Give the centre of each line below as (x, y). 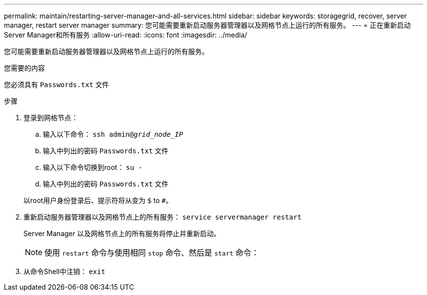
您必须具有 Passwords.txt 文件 (57, 84)
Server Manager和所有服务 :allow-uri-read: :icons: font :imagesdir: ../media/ (126, 35)
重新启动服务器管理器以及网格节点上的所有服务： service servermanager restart (163, 217)
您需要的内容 (24, 68)
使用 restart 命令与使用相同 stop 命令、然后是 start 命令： (152, 253)
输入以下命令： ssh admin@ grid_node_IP (113, 134)
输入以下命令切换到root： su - (93, 167)
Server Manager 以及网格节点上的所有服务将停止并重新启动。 (122, 233)
